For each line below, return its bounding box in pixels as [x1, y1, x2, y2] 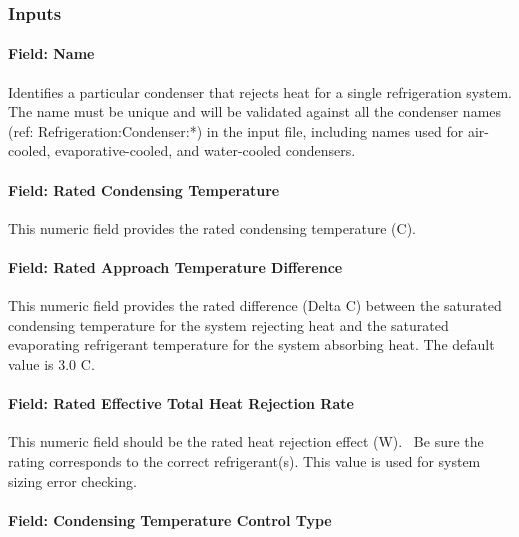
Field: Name [8, 43, 95, 64]
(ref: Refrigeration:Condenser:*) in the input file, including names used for [8, 120, 464, 141]
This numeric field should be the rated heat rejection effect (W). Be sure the [8, 431, 484, 452]
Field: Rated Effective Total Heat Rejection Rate [8, 393, 354, 414]
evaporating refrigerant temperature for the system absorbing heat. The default [8, 334, 495, 355]
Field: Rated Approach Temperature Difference [8, 257, 343, 277]
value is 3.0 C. [8, 353, 95, 374]
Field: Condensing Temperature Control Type [8, 509, 332, 530]
